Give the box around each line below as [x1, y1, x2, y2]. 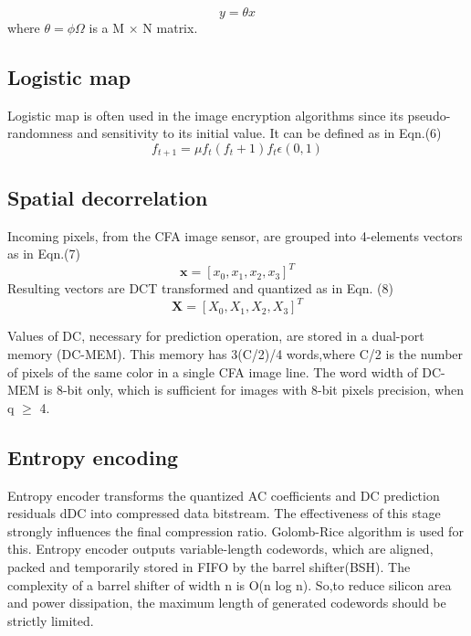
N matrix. [142, 18, 198, 37]
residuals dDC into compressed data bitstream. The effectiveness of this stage [7, 503, 441, 523]
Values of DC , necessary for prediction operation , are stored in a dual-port [7, 326, 424, 345]
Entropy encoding [7, 442, 179, 471]
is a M [89, 18, 125, 37]
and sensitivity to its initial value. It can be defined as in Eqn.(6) [77, 123, 442, 143]
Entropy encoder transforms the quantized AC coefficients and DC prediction [7, 485, 440, 504]
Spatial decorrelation [7, 183, 208, 211]
